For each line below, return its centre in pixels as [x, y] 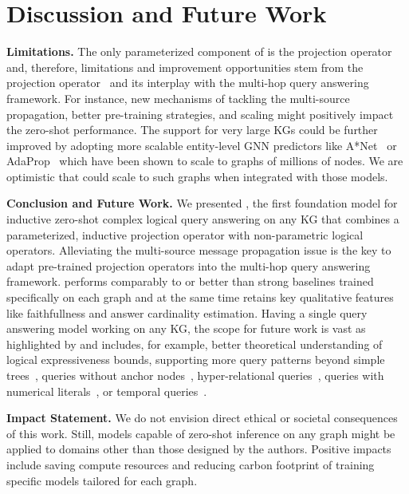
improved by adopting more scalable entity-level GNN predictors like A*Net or [202, 145]
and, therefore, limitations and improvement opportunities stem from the [185, 67]
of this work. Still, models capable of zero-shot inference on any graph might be [201, 433]
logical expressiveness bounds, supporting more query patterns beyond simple [196, 360]
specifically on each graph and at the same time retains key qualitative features [200, 297]
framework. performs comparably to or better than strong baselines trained [190, 281]
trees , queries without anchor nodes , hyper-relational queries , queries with [195, 375]
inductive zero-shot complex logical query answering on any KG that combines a [203, 219]
